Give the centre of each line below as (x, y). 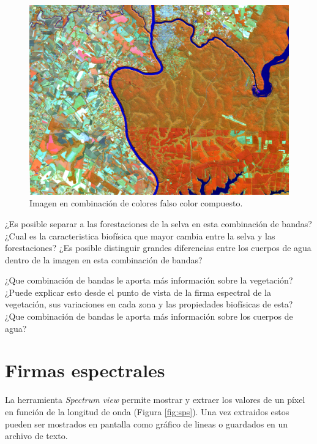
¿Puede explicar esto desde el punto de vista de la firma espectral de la (138, 292)
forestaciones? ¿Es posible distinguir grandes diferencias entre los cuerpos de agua (158, 248)
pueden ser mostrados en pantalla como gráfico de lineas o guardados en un (147, 423)
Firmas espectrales (85, 370)
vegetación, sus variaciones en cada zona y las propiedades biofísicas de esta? (149, 304)
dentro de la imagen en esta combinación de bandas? (104, 259)
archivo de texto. (36, 436)
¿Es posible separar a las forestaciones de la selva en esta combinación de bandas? (158, 223)
